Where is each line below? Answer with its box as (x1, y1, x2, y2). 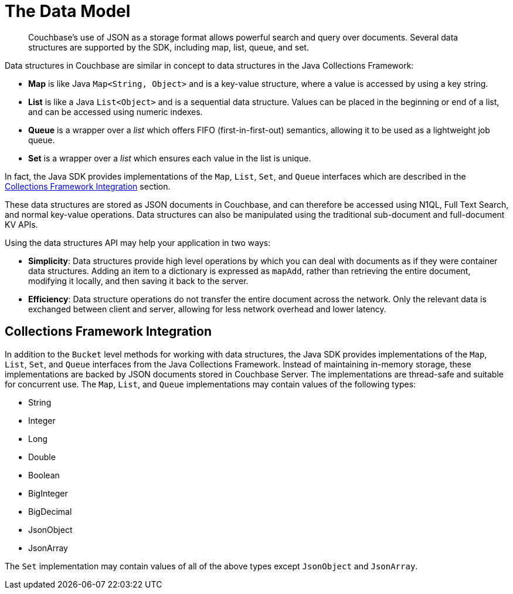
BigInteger (28, 488, 68, 498)
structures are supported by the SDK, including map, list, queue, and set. (28, 42, 309, 52)
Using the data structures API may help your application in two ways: (5, 237, 271, 248)
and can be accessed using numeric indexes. (28, 106, 203, 117)
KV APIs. (5, 219, 38, 230)
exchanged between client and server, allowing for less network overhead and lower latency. (28, 303, 386, 314)
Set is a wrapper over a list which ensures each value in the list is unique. (28, 153, 311, 163)
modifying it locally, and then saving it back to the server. (28, 275, 249, 286)
